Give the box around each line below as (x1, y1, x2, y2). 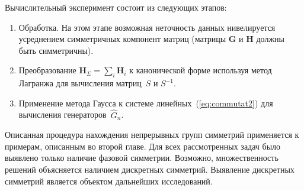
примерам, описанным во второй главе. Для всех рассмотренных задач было (5, 140, 281, 152)
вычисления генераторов (18, 108, 107, 121)
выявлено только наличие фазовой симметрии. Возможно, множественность (5, 151, 279, 164)
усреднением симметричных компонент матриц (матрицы (18, 33, 226, 45)
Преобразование (18, 64, 76, 76)
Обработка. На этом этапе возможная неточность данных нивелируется (18, 21, 276, 33)
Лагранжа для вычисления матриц (18, 77, 142, 89)
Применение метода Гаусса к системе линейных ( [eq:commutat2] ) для (18, 96, 273, 109)
